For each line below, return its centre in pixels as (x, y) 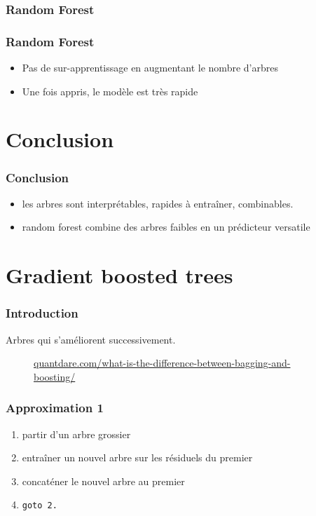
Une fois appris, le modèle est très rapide (110, 91)
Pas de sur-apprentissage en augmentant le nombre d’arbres (150, 68)
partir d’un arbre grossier (76, 434)
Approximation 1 (55, 408)
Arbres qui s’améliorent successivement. (91, 339)
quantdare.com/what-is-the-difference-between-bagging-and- (162, 363)
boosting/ (55, 376)
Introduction (42, 313)
